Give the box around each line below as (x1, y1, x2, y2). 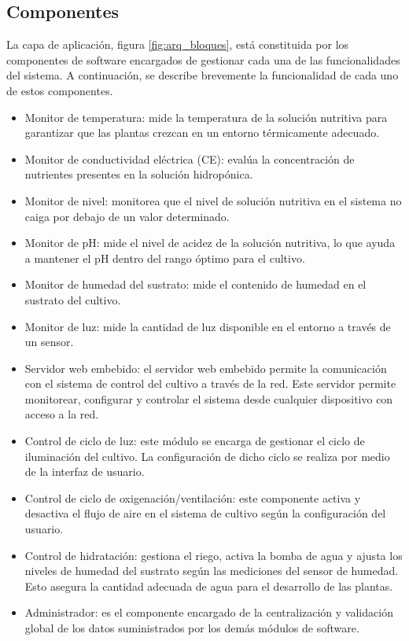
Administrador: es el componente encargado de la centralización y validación (24, 604, 393, 621)
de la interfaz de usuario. (24, 463, 145, 480)
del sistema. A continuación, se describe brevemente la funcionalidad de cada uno (6, 67, 399, 83)
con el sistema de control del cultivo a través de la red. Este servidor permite (24, 375, 396, 392)
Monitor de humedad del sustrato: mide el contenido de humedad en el (24, 276, 367, 293)
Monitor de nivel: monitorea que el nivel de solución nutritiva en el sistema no (24, 192, 402, 208)
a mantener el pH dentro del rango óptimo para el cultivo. (24, 249, 305, 266)
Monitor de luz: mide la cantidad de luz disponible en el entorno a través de (24, 318, 391, 334)
